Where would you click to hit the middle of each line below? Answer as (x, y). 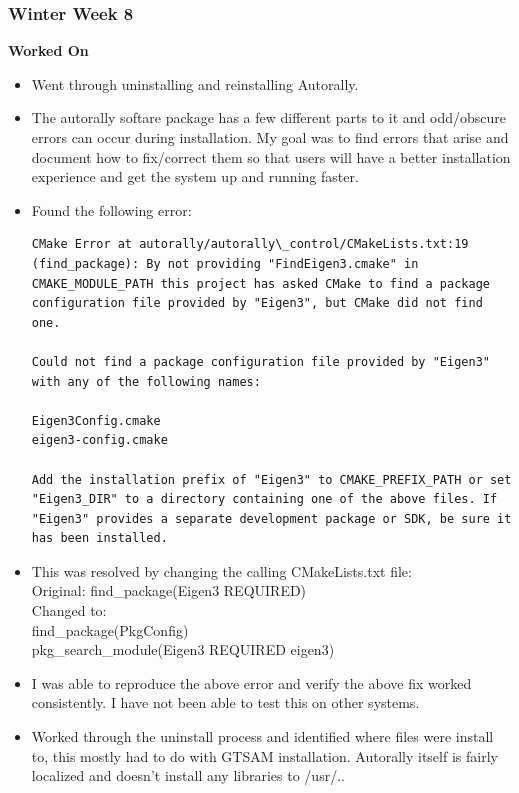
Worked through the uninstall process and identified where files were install (262, 736)
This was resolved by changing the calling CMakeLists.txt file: (221, 570)
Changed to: (69, 610)
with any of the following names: (146, 381)
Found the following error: (111, 209)
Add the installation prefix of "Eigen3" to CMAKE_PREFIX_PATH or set (271, 479)
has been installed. (99, 538)
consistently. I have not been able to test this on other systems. (225, 702)
